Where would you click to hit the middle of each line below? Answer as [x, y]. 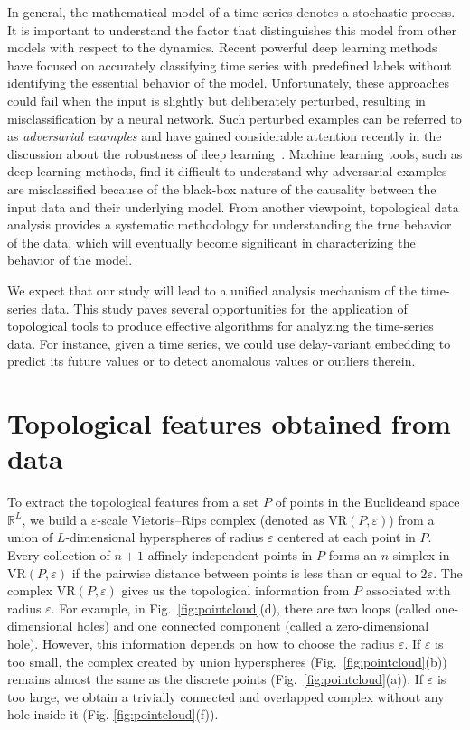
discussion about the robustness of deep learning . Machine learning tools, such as [235, 153]
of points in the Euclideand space [367, 502]
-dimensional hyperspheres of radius [164, 537]
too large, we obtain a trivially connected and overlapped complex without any [226, 696]
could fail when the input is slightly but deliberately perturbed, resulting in [216, 100]
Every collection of [59, 554]
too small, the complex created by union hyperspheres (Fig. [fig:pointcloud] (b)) [227, 661]
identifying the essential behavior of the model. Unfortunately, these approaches [228, 83]
